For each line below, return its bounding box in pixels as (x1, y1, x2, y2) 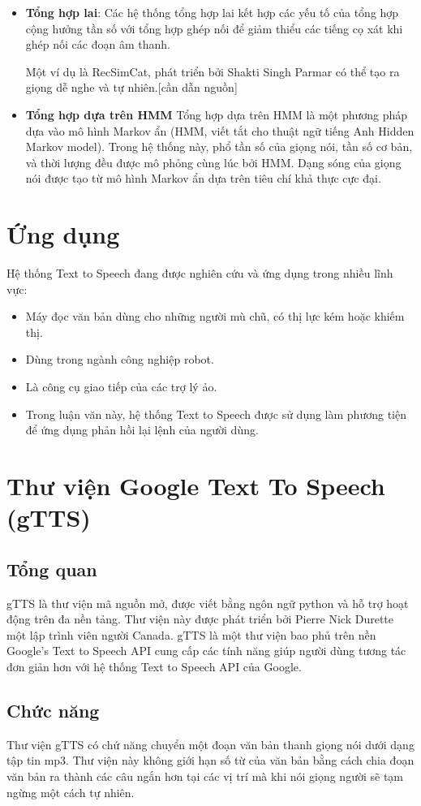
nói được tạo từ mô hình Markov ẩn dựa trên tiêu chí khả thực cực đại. (25, 170, 381, 187)
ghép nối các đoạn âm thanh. (25, 36, 170, 53)
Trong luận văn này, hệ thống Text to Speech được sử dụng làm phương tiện (25, 405, 406, 422)
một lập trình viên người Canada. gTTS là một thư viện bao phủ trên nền (6, 626, 376, 643)
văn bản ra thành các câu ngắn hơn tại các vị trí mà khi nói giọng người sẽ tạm (6, 767, 403, 784)
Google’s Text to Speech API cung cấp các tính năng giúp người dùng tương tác (6, 642, 406, 659)
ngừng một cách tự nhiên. (6, 783, 135, 800)
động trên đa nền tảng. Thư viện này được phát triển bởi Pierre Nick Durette (6, 610, 394, 627)
